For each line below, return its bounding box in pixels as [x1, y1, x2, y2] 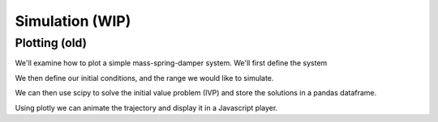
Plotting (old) [15, 36, 88, 50]
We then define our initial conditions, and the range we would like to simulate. [15, 73, 274, 82]
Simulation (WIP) [15, 12, 131, 30]
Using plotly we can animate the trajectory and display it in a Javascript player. [15, 103, 278, 112]
